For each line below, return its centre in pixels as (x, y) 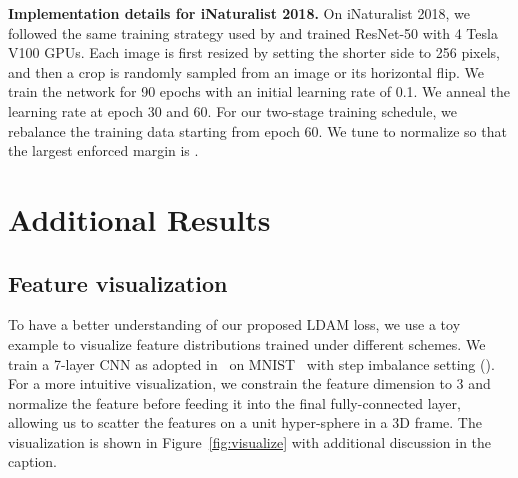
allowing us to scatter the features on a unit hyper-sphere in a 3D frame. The (245, 422)
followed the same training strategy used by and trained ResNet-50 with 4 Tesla (253, 32)
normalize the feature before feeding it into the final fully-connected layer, (234, 402)
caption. (33, 461)
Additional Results (139, 218)
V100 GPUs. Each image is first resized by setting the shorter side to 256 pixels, (254, 52)
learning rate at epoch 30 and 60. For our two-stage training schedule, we (232, 110)
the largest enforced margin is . (103, 150)
